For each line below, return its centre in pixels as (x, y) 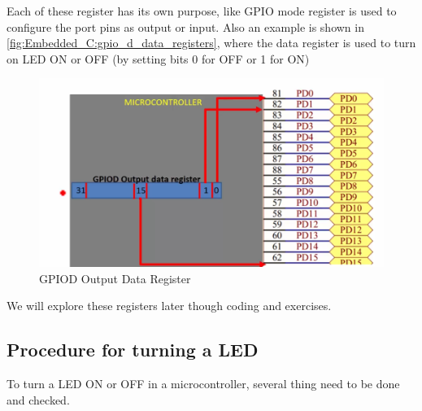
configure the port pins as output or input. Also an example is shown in (185, 26)
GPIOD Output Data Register (115, 278)
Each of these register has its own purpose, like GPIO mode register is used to (202, 11)
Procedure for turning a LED (133, 350)
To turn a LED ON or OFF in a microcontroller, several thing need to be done (203, 383)
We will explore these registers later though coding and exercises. (169, 306)
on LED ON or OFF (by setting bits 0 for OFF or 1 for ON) (158, 58)
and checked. (38, 399)
